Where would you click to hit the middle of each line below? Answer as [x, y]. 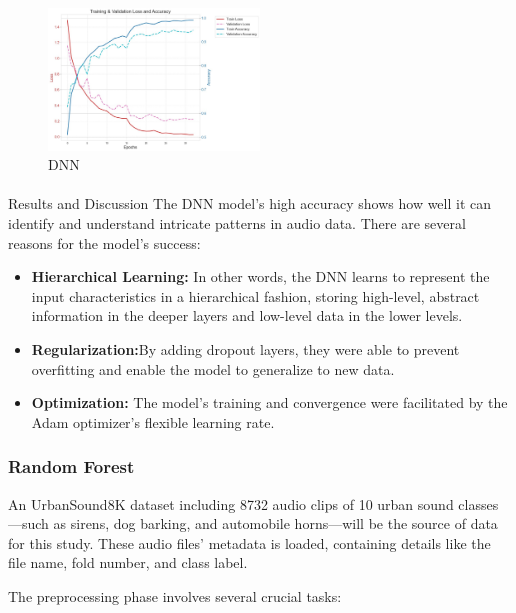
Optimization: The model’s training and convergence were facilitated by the [269, 402]
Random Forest [71, 466]
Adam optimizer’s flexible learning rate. [153, 421]
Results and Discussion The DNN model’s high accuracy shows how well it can [250, 203]
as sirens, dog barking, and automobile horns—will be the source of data [275, 523]
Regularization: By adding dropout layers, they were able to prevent [245, 348]
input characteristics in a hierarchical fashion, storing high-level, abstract [255, 295]
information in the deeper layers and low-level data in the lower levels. [247, 315]
